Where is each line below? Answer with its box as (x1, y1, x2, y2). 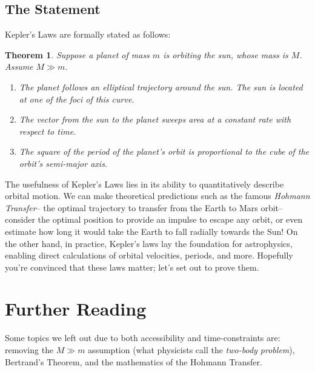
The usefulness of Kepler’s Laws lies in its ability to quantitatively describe (5, 177, 284, 190)
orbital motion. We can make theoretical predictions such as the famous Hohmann (5, 189, 310, 202)
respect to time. (19, 124, 76, 137)
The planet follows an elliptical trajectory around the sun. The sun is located (19, 80, 303, 93)
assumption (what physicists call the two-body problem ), (88, 343, 295, 356)
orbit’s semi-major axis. (19, 157, 108, 169)
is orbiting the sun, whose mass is (163, 48, 288, 61)
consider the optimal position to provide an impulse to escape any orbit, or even (5, 213, 303, 226)
